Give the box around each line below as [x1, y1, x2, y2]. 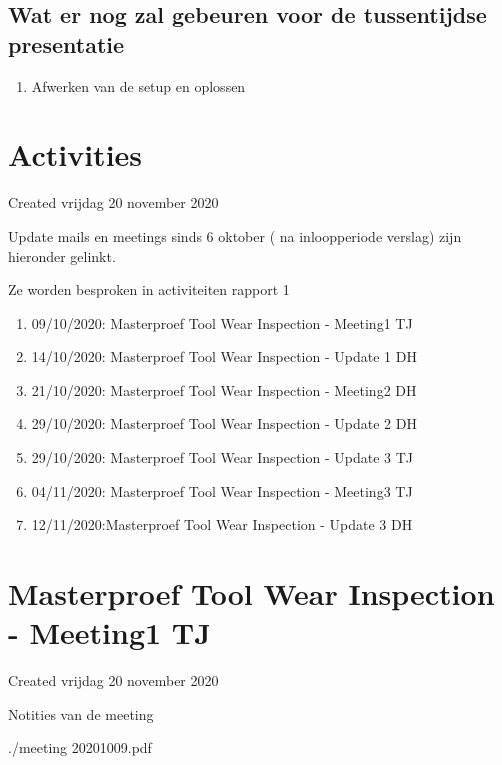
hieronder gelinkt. [8, 245, 116, 266]
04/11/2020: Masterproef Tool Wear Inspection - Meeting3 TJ [31, 480, 413, 501]
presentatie [8, 28, 125, 59]
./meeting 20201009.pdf [8, 737, 152, 758]
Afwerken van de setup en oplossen [31, 75, 246, 96]
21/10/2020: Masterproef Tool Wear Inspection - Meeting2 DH [31, 379, 417, 400]
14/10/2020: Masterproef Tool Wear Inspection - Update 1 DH [31, 346, 417, 367]
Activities [8, 134, 143, 175]
